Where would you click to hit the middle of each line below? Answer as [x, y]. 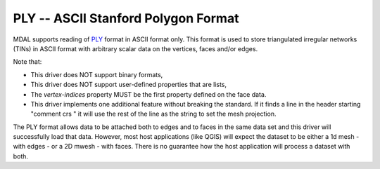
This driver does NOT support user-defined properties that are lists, [129, 85]
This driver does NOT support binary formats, [97, 74]
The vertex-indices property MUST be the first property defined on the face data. [148, 94]
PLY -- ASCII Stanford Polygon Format [126, 18]
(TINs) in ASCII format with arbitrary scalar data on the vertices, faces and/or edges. [135, 48]
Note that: [27, 62]
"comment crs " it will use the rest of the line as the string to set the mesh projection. [153, 114]
